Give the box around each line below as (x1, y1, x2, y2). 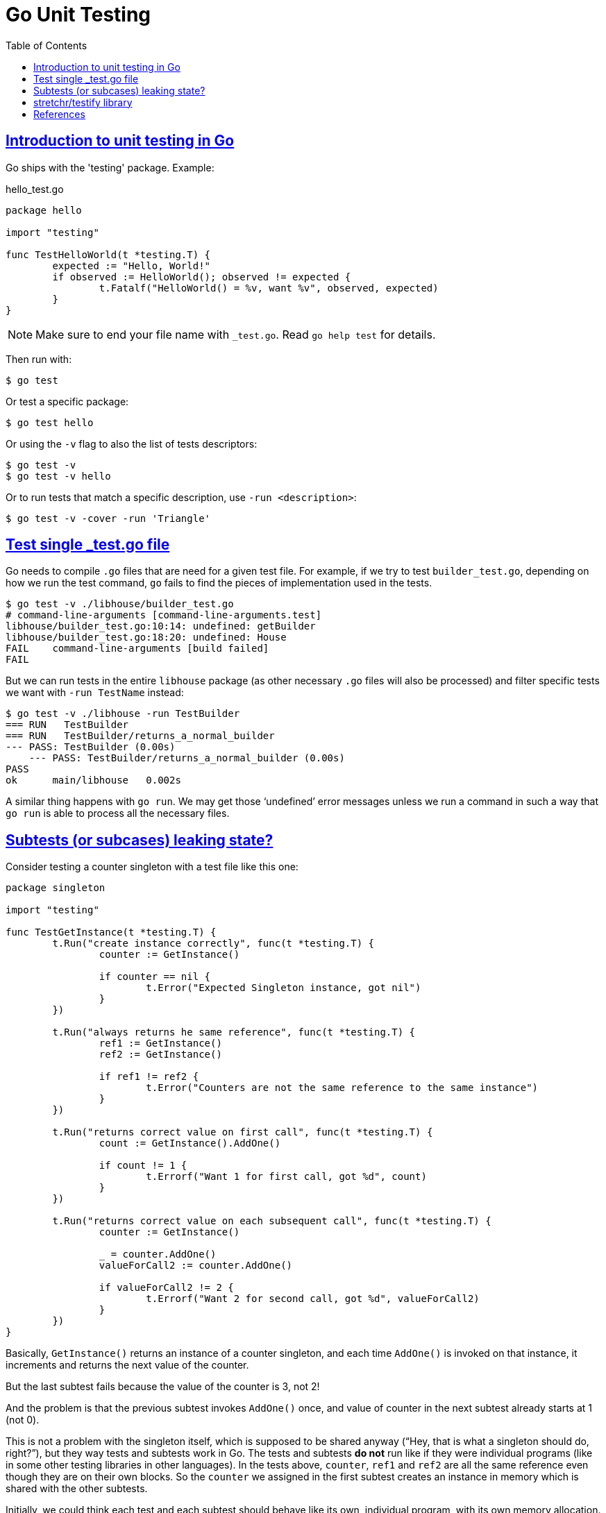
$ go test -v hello (6, 470, 111, 482)
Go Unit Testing (6, 3, 151, 26)
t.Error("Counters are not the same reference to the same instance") (146, 1082, 539, 1094)
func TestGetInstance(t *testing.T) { (6, 927, 217, 938)
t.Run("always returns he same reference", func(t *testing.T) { (52, 1026, 416, 1038)
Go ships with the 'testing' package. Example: (6, 161, 214, 174)
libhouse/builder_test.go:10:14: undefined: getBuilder (6, 620, 316, 632)
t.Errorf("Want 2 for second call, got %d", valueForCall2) (146, 1293, 480, 1305)
